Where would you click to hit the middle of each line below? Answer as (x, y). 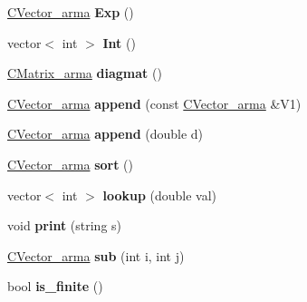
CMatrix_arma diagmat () (85, 73)
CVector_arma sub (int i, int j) (96, 255)
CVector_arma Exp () (71, 12)
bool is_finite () (55, 286)
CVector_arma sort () (71, 164)
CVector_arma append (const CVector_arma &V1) (154, 103)
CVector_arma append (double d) (106, 134)
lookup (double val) (160, 195)
